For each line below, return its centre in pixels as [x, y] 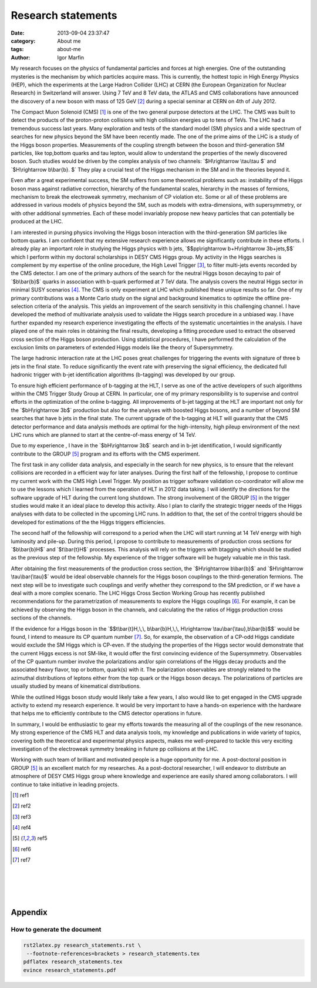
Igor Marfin [71, 57]
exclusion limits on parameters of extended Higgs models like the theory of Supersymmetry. [122, 347]
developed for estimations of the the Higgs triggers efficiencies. [88, 522]
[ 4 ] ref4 [22, 828]
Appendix [29, 912]
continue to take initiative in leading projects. [65, 784]
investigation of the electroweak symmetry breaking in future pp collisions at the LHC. [115, 749]
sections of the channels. [41, 618]
